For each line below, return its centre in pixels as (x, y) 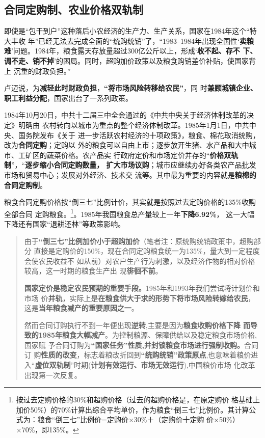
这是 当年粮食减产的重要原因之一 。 (81, 308)
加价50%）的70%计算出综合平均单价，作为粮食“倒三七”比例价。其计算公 (136, 409)
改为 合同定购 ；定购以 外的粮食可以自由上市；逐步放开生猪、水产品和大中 (127, 145)
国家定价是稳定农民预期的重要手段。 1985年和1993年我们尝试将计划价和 (142, 288)
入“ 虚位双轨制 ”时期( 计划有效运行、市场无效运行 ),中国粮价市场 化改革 (140, 365)
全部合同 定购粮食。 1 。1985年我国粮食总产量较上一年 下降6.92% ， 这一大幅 (129, 213)
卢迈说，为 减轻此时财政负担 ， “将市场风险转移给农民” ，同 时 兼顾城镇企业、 (131, 88)
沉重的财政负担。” (42, 71)
